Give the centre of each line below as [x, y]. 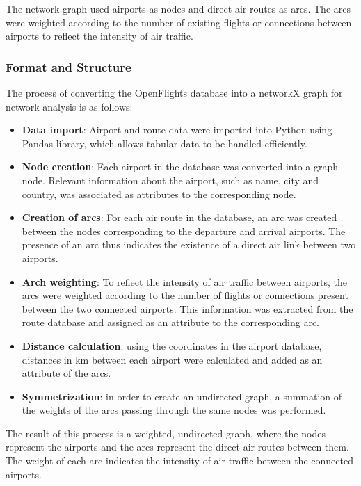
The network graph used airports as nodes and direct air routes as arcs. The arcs [178, 8]
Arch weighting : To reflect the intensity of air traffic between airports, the [184, 281]
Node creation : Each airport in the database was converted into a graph [180, 167]
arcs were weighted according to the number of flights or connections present [185, 295]
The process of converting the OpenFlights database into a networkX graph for [174, 92]
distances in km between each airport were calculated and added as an [172, 359]
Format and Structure [69, 66]
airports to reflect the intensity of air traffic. [99, 36]
